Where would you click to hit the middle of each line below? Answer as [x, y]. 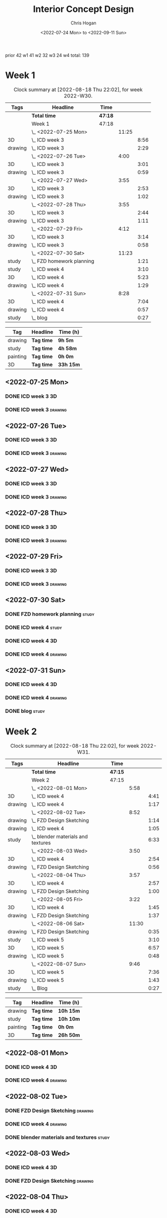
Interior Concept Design [83, 9]
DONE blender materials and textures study [58, 1137]
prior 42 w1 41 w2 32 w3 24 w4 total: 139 [47, 55]
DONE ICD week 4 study [34, 627]
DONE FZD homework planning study [50, 614]
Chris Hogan [83, 23]
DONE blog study [25, 711]
